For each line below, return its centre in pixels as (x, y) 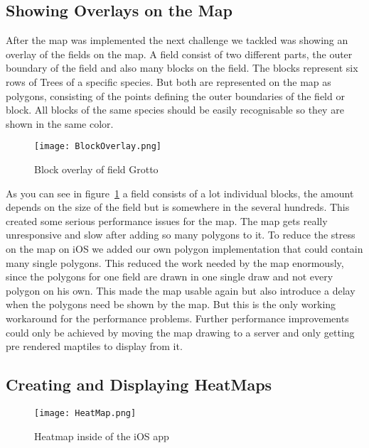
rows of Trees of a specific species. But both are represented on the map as (169, 81)
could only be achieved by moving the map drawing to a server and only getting (180, 332)
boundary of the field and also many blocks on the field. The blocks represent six (182, 68)
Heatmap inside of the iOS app (102, 436)
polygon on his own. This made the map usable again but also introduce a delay (181, 290)
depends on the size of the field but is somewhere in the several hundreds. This (178, 207)
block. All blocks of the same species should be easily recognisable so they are (175, 110)
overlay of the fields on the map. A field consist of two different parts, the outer (179, 54)
